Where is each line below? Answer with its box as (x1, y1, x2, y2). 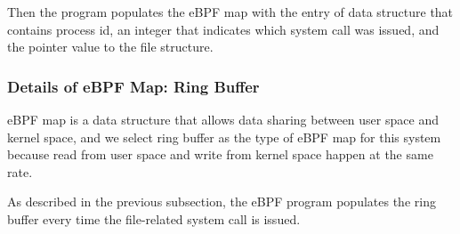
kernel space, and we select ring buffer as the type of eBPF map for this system (7, 127, 441, 146)
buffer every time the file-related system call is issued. (7, 209, 301, 228)
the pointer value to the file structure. (7, 37, 214, 56)
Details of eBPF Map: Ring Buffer (7, 75, 260, 97)
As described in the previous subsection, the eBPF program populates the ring (7, 192, 436, 211)
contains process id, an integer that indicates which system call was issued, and (7, 20, 440, 38)
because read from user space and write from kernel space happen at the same (7, 145, 433, 164)
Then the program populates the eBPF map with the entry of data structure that (7, 3, 454, 20)
